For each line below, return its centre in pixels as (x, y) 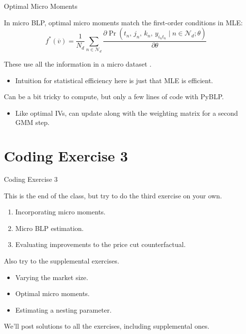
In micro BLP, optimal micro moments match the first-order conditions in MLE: (123, 22)
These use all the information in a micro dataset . (78, 63)
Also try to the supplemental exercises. (62, 260)
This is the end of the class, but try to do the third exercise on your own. (113, 195)
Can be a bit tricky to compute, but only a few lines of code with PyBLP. (114, 97)
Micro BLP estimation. (49, 228)
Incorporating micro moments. (60, 212)
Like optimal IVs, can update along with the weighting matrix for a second (127, 113)
